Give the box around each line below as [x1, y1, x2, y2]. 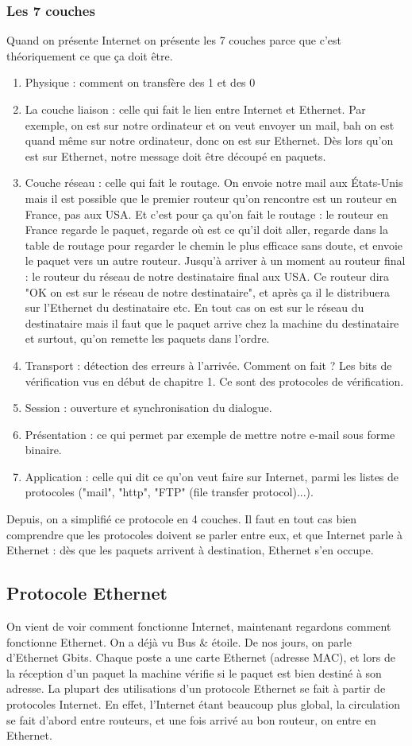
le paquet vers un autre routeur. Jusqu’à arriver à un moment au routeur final [25, 252, 406, 269]
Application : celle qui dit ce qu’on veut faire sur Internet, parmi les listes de [25, 468, 399, 484]
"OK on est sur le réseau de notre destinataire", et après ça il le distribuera [25, 283, 390, 300]
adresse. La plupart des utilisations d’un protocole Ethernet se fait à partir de [6, 680, 386, 697]
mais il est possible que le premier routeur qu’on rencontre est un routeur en [25, 189, 397, 206]
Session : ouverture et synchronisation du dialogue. [25, 399, 272, 416]
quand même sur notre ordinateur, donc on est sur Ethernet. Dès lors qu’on [25, 132, 394, 149]
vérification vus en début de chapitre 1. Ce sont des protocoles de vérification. [25, 372, 404, 389]
